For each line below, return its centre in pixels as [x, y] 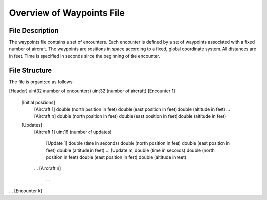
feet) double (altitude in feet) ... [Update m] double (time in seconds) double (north [130, 150]
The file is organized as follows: [42, 82]
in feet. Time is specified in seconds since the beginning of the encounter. [85, 56]
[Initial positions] [38, 102]
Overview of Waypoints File [67, 13]
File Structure [30, 70]
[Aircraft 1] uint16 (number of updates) [73, 132]
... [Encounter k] [25, 191]
